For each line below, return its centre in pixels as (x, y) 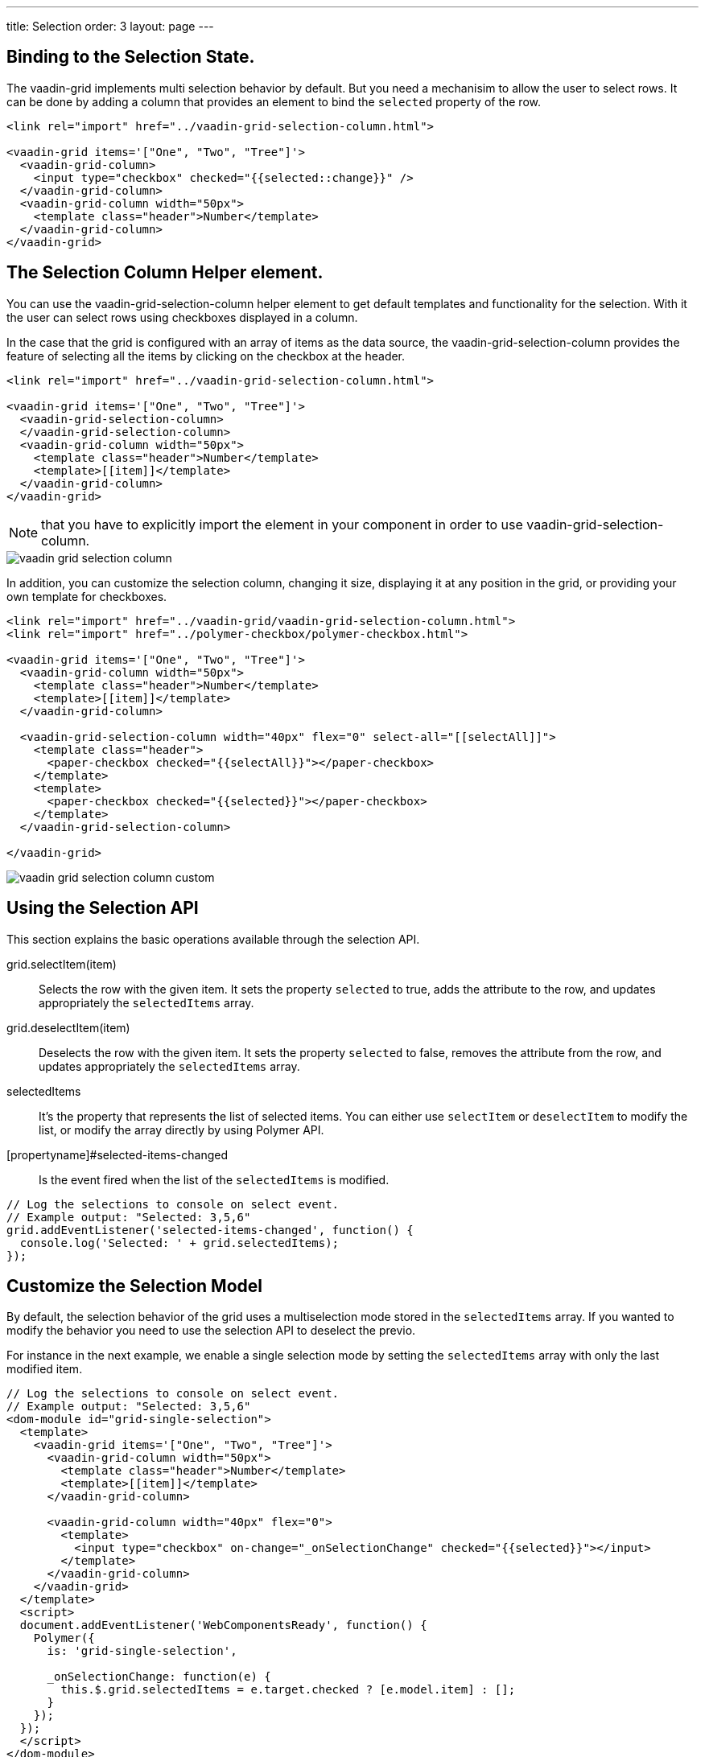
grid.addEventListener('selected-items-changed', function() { (210, 1230)
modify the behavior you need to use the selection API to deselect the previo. (211, 1331)
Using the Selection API (103, 908)
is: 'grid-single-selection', (142, 1651)
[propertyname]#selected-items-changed (117, 1154)
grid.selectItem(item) (62, 964)
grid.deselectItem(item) (68, 1027)
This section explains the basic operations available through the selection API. (213, 939)
